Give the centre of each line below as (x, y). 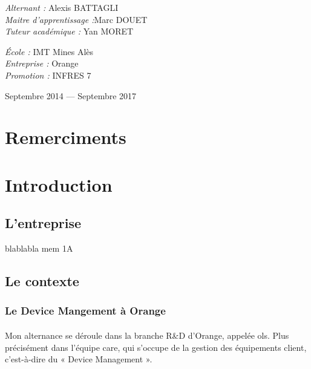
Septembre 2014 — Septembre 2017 (71, 95)
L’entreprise (43, 223)
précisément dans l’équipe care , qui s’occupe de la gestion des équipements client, (156, 347)
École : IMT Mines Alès (49, 51)
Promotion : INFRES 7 (48, 75)
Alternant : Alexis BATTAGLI (62, 7)
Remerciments (66, 137)
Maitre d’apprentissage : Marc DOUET (76, 19)
